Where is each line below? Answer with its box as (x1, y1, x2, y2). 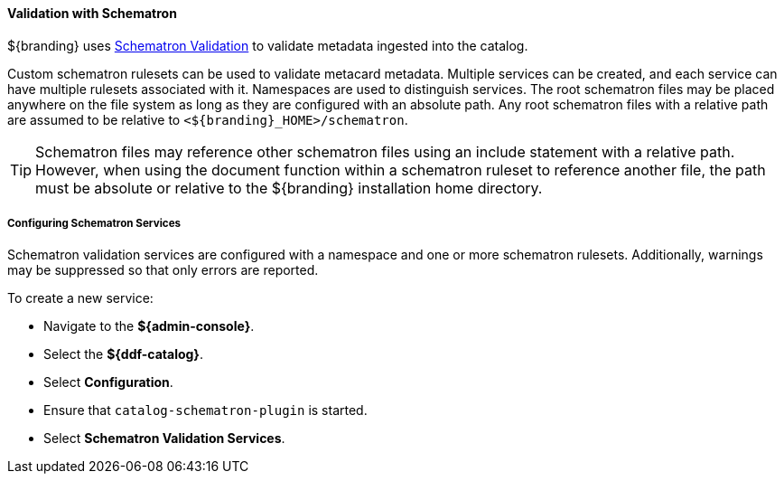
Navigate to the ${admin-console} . (43, 318, 255, 335)
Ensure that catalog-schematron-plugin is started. (43, 402, 368, 419)
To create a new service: (7, 290, 154, 307)
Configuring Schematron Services (7, 217, 182, 230)
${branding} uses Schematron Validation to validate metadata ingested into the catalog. (7, 37, 528, 53)
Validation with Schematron (7, 5, 177, 21)
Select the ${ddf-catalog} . (43, 346, 203, 363)
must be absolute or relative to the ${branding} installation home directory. (35, 178, 543, 197)
